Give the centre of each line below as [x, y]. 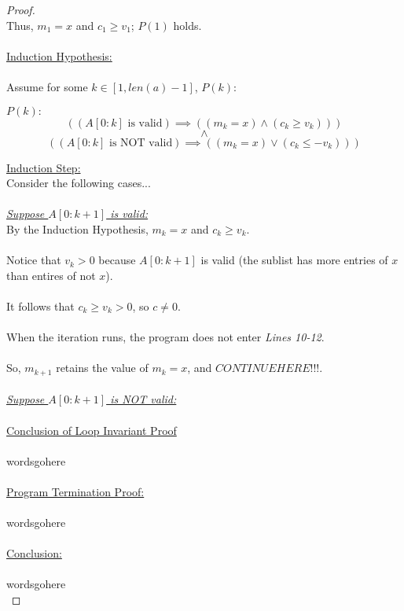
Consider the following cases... [79, 183]
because [117, 260]
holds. [187, 25]
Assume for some [47, 86]
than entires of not [51, 275]
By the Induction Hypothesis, [77, 228]
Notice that [34, 260]
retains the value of [102, 368]
